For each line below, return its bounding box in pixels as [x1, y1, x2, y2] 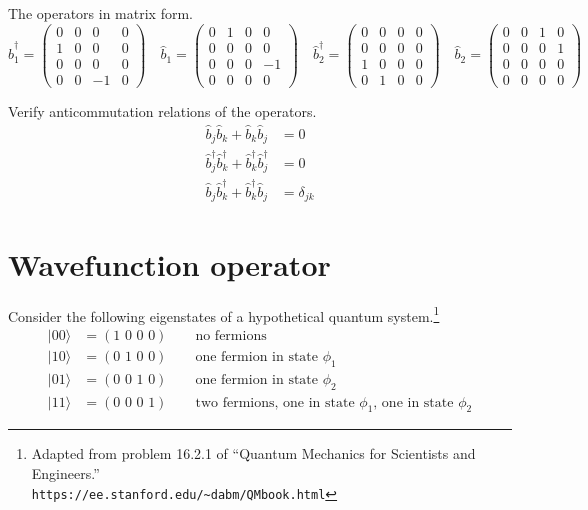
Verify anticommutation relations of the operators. [8, 100, 317, 121]
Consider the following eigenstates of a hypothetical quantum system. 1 [8, 302, 440, 326]
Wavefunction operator [8, 243, 331, 284]
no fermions [195, 328, 267, 343]
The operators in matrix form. [8, 3, 193, 23]
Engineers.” [31, 462, 100, 483]
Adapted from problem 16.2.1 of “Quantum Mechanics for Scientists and [31, 443, 476, 464]
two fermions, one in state [195, 395, 355, 410]
